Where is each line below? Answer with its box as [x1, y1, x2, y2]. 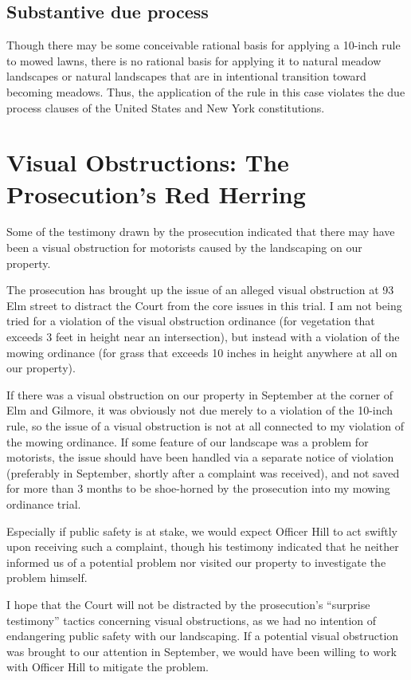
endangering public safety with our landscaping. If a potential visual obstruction [6, 627, 399, 644]
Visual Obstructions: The [6, 146, 289, 179]
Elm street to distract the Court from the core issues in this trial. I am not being [6, 297, 402, 313]
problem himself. [6, 569, 88, 586]
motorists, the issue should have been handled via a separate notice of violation [6, 449, 394, 466]
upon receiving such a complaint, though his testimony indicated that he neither [6, 538, 399, 555]
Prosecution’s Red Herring [6, 177, 306, 210]
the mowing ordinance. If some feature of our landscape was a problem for [6, 433, 369, 450]
